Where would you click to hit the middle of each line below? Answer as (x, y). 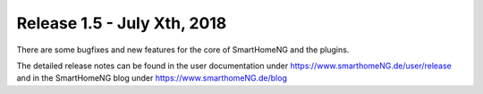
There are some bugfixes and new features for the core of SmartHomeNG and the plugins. (183, 50)
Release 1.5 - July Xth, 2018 (122, 23)
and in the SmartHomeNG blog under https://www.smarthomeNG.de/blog (152, 78)
